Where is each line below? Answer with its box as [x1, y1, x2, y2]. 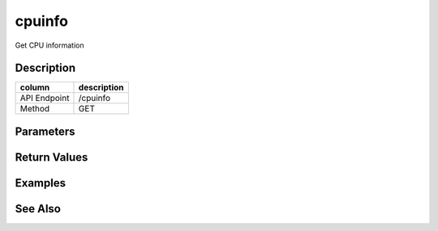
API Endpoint [19, 93, 70, 104]
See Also [15, 202, 61, 216]
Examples [15, 176, 67, 190]
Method [19, 103, 50, 115]
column [19, 82, 50, 93]
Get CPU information [15, 40, 84, 50]
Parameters [15, 124, 75, 138]
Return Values [15, 150, 88, 164]
